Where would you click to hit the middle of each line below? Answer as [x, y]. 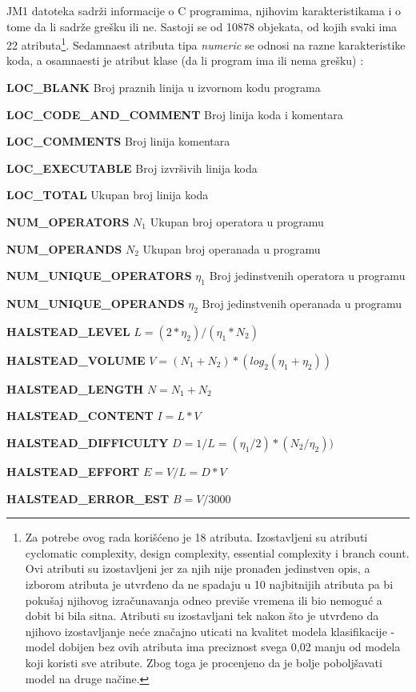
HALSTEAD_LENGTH [75, 388]
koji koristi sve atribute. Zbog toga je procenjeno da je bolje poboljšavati [204, 662]
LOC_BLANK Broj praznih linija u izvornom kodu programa [164, 88]
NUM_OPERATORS [68, 222]
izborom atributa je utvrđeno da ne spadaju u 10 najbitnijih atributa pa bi [209, 584]
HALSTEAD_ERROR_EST [88, 498]
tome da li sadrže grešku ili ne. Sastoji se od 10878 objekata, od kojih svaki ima [202, 26]
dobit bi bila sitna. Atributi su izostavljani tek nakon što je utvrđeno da [202, 616]
